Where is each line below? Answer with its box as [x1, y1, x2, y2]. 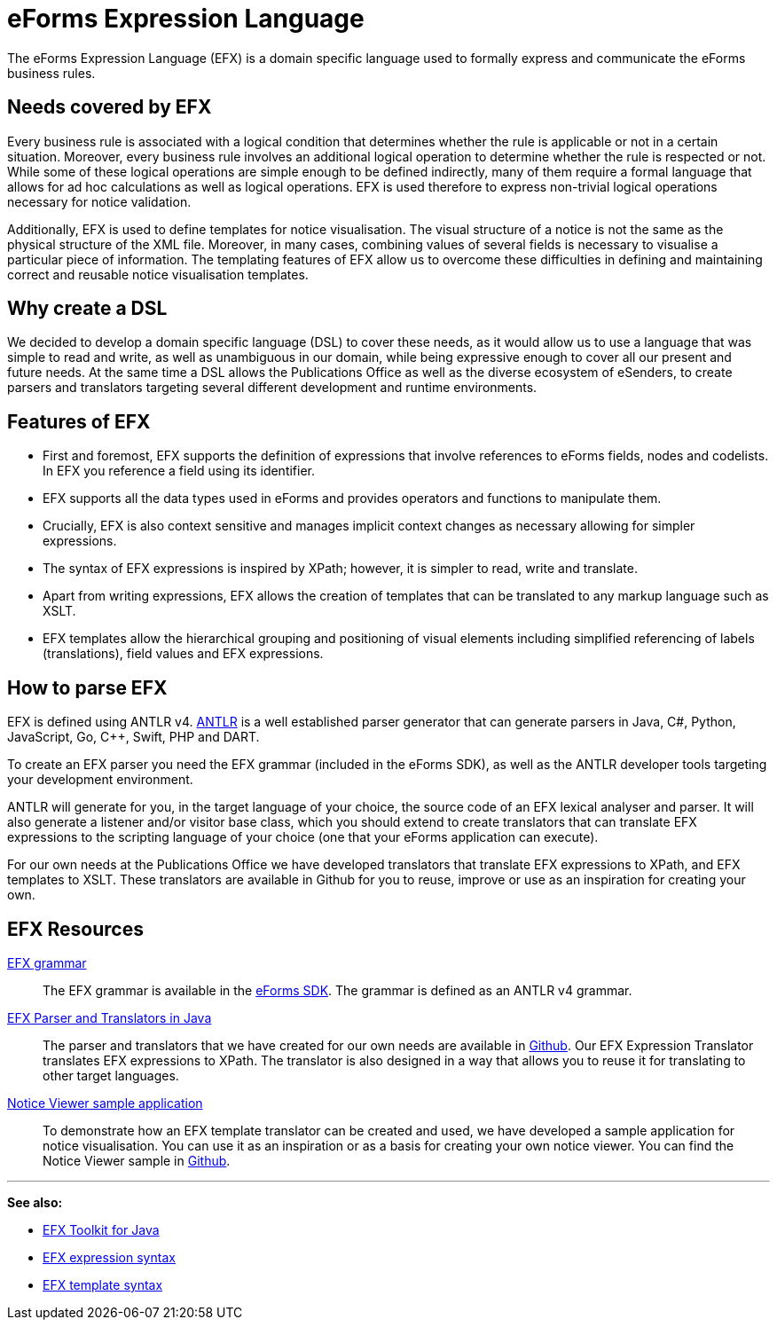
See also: [7, 1194, 63, 1210]
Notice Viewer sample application [7, 1095, 203, 1111]
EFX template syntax [43, 1276, 163, 1292]
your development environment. [7, 772, 193, 788]
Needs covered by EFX [7, 96, 212, 119]
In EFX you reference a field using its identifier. [43, 463, 316, 479]
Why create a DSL [7, 297, 168, 320]
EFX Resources [7, 917, 144, 940]
